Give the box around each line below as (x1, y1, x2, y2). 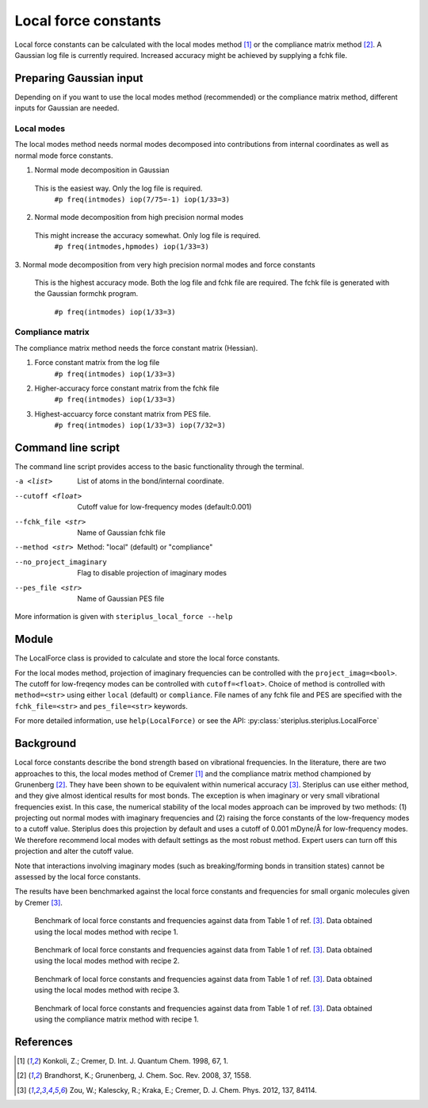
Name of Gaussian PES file (77, 594, 165, 603)
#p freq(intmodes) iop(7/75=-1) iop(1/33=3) (54, 194, 231, 204)
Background (14, 737, 77, 750)
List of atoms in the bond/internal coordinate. (77, 476, 225, 486)
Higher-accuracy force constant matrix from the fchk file (34, 383, 220, 393)
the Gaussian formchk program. (34, 289, 139, 298)
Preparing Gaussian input (14, 71, 143, 85)
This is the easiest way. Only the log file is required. (34, 183, 203, 193)
